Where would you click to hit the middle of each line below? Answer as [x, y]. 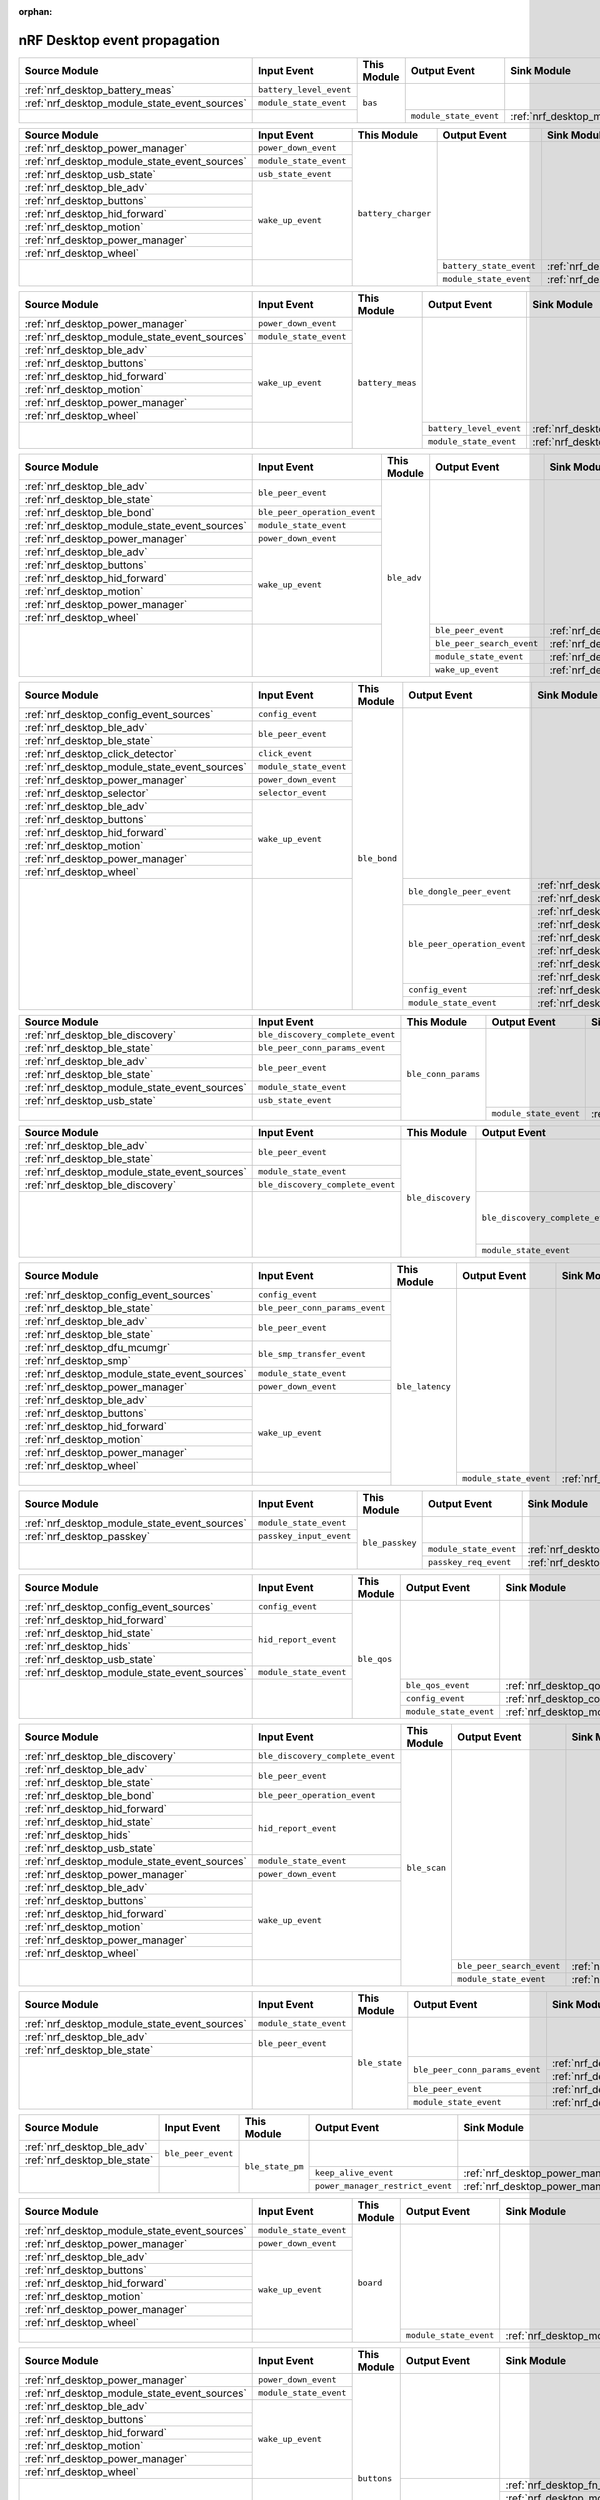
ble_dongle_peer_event [460, 891]
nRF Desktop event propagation [119, 40]
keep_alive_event [354, 2173]
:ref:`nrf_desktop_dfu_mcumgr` [97, 1347]
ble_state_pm [274, 2166]
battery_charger [394, 213]
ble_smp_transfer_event [312, 1353]
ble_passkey [389, 1542]
